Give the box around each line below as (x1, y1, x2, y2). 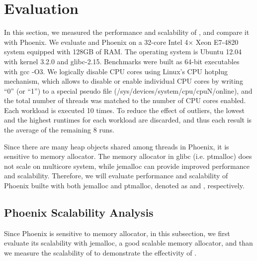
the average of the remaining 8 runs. (4, 125, 114, 135)
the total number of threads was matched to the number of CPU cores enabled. (4, 95, 246, 106)
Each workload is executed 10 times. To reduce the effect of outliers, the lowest (4, 105, 245, 115)
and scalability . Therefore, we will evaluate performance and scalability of (4, 170, 228, 181)
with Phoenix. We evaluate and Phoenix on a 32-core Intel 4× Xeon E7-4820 (4, 36, 239, 47)
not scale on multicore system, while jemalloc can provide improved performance (4, 160, 250, 171)
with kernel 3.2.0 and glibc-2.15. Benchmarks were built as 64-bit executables (4, 56, 240, 66)
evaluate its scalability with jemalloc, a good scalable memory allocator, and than (4, 238, 253, 248)
